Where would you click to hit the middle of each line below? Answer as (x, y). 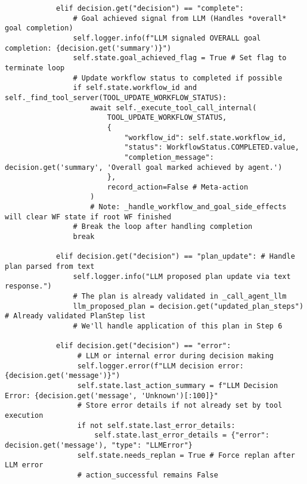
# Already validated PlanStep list (75, 316)
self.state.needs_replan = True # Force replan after (186, 455)
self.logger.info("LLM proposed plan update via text (182, 276)
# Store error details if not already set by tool (180, 406)
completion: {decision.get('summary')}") (88, 48)
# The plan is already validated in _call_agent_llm (180, 297)
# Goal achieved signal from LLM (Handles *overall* (180, 18)
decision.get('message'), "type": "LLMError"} (99, 445)
